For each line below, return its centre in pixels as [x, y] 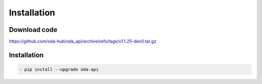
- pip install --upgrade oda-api [59, 70]
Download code [33, 30]
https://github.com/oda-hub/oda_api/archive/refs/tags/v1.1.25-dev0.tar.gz [83, 42]
